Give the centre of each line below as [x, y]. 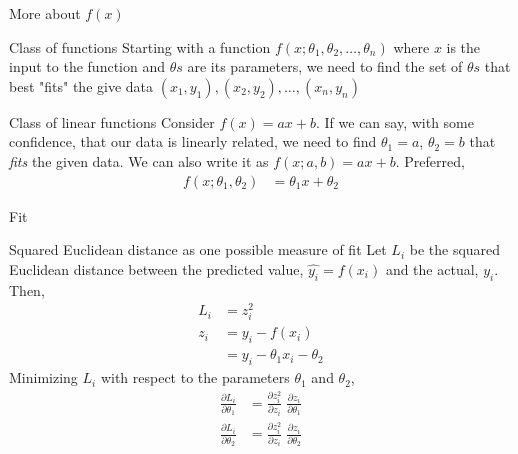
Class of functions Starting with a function [140, 46]
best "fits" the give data [81, 85]
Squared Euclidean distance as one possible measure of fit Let [198, 249]
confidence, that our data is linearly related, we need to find [193, 141]
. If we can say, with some [394, 121]
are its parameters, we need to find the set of [325, 66]
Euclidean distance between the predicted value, [156, 268]
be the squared [455, 249]
